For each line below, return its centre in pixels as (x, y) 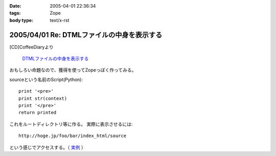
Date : (15, 6)
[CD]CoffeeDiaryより (31, 47)
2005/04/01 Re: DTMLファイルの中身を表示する (86, 35)
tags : (15, 13)
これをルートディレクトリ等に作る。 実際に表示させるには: (71, 124)
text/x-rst (60, 20)
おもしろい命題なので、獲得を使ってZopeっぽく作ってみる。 (73, 70)
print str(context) (43, 98)
